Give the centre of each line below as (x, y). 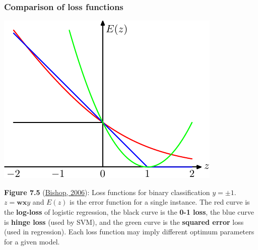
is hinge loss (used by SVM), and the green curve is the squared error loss (124, 222)
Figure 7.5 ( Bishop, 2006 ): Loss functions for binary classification (107, 192)
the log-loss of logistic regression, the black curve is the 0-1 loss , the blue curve (129, 212)
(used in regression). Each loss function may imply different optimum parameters (129, 232)
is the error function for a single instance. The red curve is (160, 202)
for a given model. (32, 241)
